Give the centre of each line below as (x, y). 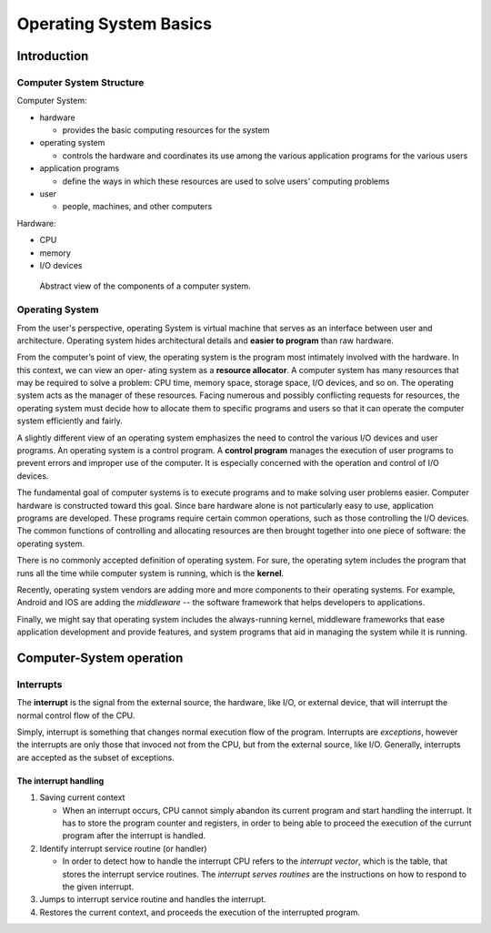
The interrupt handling (60, 781)
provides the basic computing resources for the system (166, 130)
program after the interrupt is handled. (134, 836)
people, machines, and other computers (137, 207)
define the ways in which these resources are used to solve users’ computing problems (226, 181)
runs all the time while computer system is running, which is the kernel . (150, 573)
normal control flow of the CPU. (76, 715)
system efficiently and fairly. (70, 421)
